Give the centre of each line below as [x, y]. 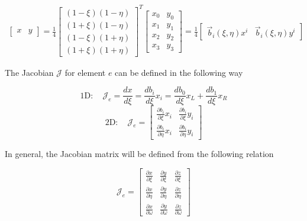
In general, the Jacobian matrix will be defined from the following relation [139, 153]
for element [85, 72]
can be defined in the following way [179, 72]
